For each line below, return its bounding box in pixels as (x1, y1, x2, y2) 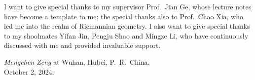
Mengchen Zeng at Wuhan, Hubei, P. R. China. (4, 56, 150, 67)
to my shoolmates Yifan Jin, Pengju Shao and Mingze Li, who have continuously (4, 30, 249, 40)
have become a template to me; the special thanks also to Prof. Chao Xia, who (4, 11, 243, 21)
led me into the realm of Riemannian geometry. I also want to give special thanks (4, 21, 250, 31)
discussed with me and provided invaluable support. (4, 40, 161, 50)
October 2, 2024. (4, 66, 54, 77)
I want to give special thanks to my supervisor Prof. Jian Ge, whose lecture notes (4, 1, 252, 11)
